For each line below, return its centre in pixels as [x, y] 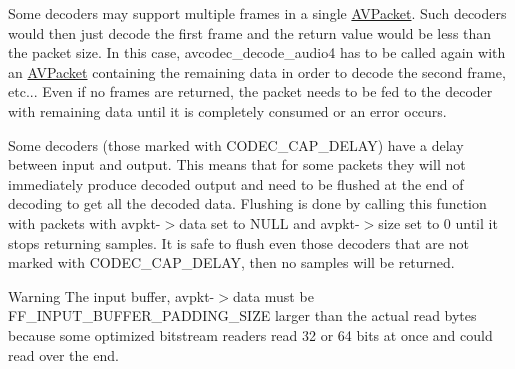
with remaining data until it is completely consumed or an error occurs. [227, 110]
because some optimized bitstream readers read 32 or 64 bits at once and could [250, 334]
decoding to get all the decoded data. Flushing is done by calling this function [247, 203]
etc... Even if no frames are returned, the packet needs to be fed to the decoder [250, 91]
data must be [273, 295]
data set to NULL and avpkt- [269, 222]
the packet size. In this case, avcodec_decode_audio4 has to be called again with [257, 52]
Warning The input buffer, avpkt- [111, 295]
